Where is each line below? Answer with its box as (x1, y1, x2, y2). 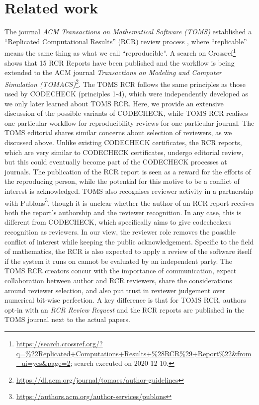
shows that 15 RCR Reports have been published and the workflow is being (4, 57, 235, 68)
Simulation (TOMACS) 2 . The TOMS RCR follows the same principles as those (4, 77, 246, 89)
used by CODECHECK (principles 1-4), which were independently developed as (4, 88, 249, 98)
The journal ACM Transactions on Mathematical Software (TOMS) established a (4, 26, 252, 37)
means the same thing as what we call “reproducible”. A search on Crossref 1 (4, 46, 236, 58)
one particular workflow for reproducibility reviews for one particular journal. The (4, 117, 255, 128)
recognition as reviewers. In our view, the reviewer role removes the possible (4, 226, 236, 237)
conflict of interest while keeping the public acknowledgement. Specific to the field (4, 236, 254, 246)
